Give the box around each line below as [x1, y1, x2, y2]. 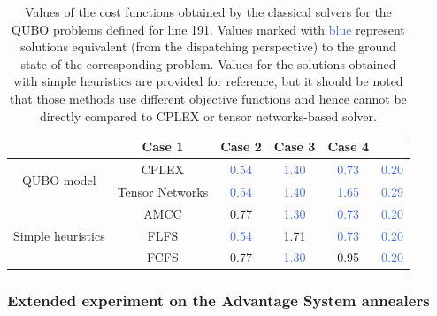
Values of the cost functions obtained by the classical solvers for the [25, 3, 392, 20]
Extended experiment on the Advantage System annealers [7, 289, 430, 312]
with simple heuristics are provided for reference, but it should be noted [13, 72, 403, 90]
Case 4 [327, 137, 369, 156]
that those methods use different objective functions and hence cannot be [10, 89, 407, 107]
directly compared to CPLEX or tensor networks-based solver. [39, 106, 377, 125]
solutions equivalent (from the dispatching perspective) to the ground [20, 37, 396, 56]
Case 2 [220, 137, 262, 156]
